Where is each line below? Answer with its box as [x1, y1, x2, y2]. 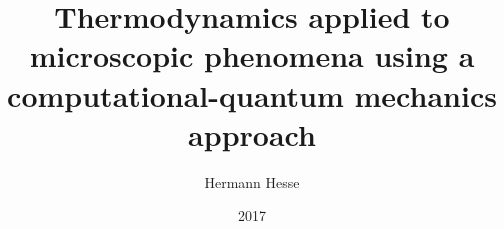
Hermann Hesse [204, 171, 300, 192]
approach [188, 113, 316, 154]
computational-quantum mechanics [7, 74, 497, 115]
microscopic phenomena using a [29, 35, 475, 76]
